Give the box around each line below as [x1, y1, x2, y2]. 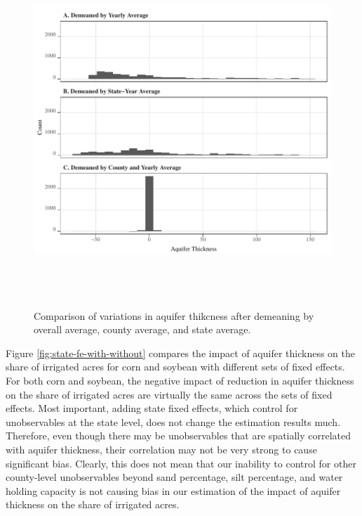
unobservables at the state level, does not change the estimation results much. [6, 414, 340, 429]
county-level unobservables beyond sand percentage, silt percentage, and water [6, 470, 343, 484]
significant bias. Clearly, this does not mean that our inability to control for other [6, 456, 356, 470]
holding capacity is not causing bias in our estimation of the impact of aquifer [6, 483, 341, 498]
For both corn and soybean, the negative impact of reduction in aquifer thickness [6, 373, 354, 387]
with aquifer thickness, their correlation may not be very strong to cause [6, 441, 317, 456]
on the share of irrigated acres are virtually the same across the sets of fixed [6, 387, 333, 401]
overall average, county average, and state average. [34, 322, 251, 337]
